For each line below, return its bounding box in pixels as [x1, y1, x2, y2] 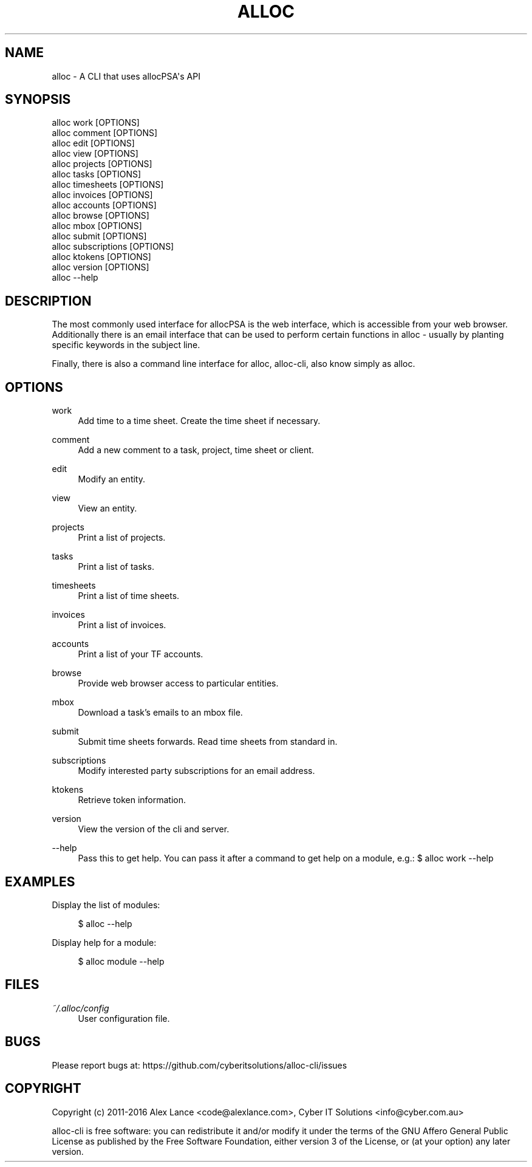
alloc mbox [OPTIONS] [52, 221, 142, 231]
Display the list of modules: [52, 899, 160, 910]
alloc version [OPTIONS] [52, 262, 149, 273]
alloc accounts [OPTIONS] [52, 200, 157, 211]
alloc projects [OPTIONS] [52, 159, 152, 169]
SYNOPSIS [5, 92, 71, 108]
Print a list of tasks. [78, 561, 154, 572]
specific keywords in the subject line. [52, 340, 200, 351]
